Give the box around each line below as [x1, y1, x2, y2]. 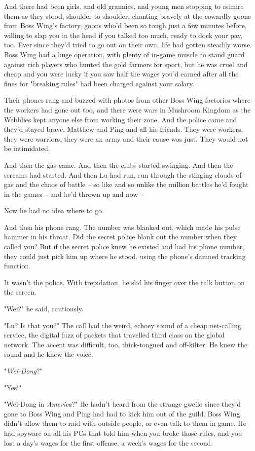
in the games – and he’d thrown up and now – [4, 188, 144, 199]
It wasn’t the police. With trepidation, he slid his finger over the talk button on [4, 277, 245, 287]
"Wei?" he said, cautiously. [4, 303, 84, 314]
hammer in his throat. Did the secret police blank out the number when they [4, 231, 237, 242]
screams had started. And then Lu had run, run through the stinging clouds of [4, 169, 242, 180]
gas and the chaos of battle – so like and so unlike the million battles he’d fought [4, 179, 249, 189]
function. [4, 261, 31, 271]
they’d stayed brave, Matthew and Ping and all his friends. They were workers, [4, 124, 243, 134]
